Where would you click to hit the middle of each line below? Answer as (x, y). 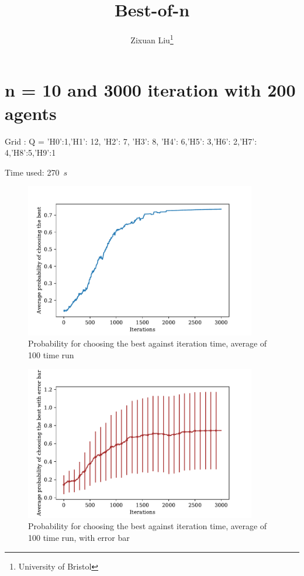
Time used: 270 (32, 172)
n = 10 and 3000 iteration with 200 (150, 90)
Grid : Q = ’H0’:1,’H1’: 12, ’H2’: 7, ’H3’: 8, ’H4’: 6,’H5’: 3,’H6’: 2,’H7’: (131, 141)
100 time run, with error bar (79, 538)
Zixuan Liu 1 (152, 39)
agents (31, 113)
